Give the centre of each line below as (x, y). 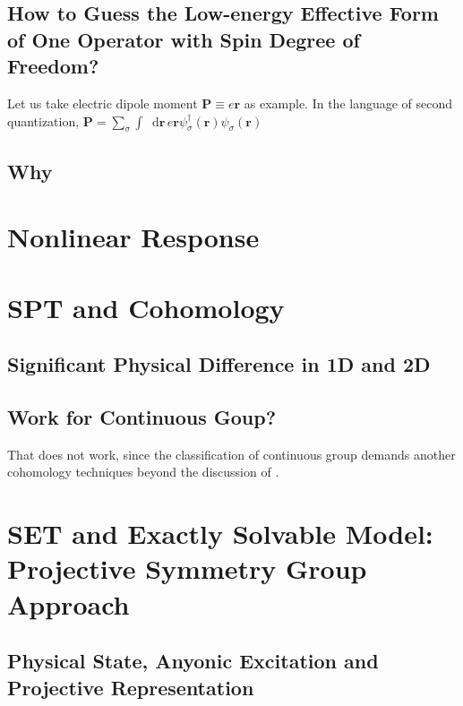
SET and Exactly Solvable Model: (220, 534)
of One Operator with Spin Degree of (184, 39)
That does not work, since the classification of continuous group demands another (231, 454)
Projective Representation (131, 687)
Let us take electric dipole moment (103, 103)
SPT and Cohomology (146, 307)
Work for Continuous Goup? (142, 417)
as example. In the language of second (348, 103)
